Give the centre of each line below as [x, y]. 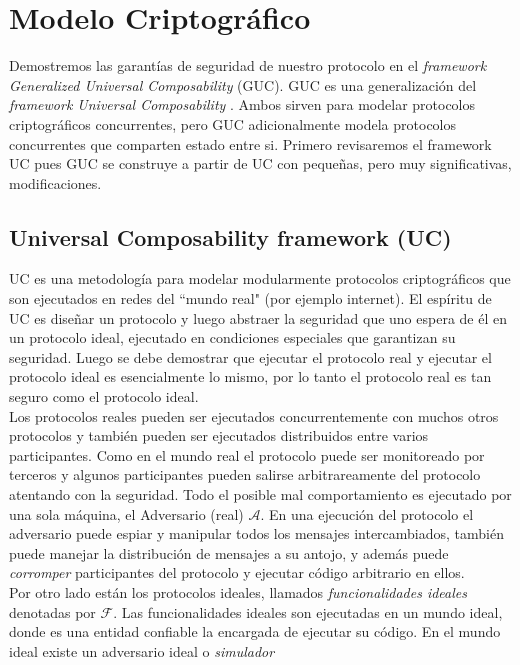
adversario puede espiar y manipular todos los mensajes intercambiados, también [257, 533]
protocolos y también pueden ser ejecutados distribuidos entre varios [219, 435]
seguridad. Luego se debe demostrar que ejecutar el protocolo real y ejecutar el [250, 356]
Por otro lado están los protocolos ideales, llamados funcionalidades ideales [238, 591]
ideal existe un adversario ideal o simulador [142, 650]
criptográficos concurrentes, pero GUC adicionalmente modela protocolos [233, 123]
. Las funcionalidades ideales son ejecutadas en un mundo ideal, [308, 611]
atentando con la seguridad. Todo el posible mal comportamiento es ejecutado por [260, 494]
